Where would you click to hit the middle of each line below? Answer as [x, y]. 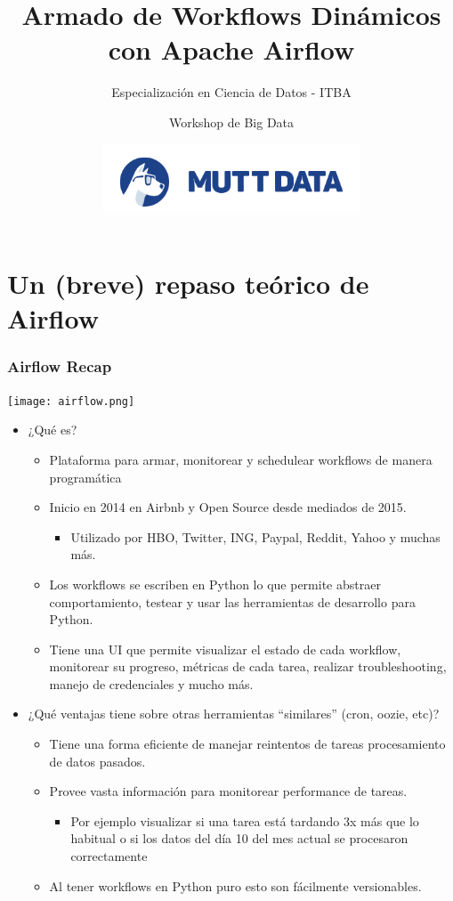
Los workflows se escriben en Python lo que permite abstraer [215, 584]
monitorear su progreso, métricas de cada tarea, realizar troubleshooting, [248, 666]
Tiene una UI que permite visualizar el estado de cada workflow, [225, 649]
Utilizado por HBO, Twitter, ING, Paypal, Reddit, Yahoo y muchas [255, 536]
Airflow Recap [60, 366]
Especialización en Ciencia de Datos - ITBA [231, 92]
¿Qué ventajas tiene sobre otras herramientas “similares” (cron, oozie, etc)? [234, 714]
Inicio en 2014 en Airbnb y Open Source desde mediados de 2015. [228, 507]
